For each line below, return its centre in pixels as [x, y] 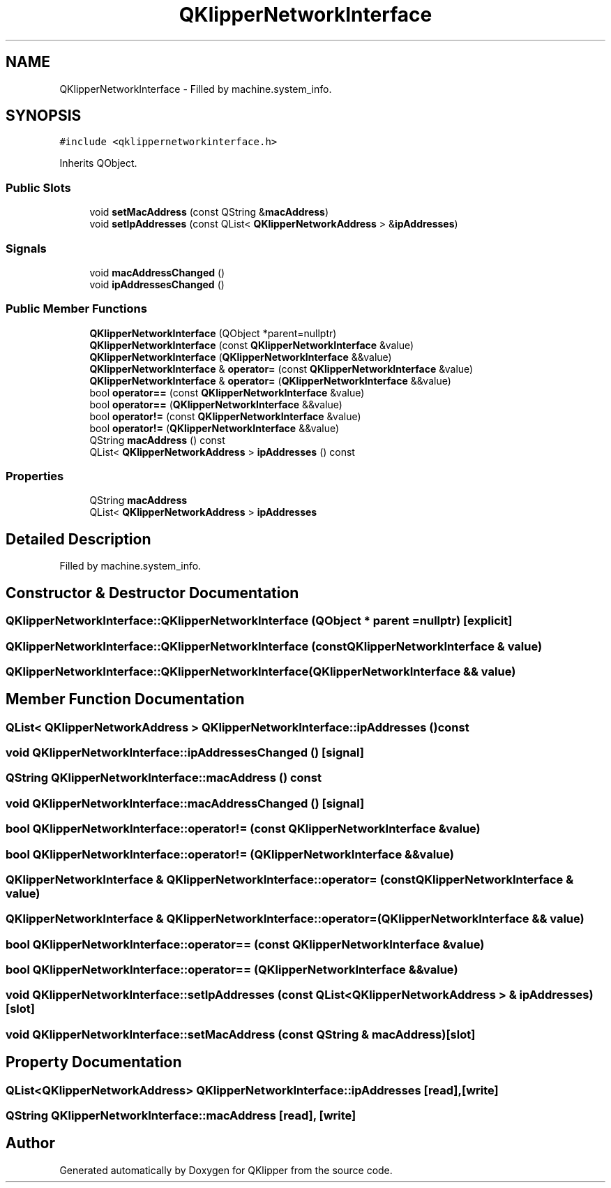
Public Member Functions [76, 309]
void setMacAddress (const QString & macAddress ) [209, 212]
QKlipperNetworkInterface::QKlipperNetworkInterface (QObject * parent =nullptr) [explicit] [259, 621]
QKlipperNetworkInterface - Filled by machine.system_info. [196, 89]
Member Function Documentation [125, 699]
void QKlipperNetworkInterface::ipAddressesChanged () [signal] [185, 753]
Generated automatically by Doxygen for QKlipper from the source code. [226, 1170]
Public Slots [38, 187]
